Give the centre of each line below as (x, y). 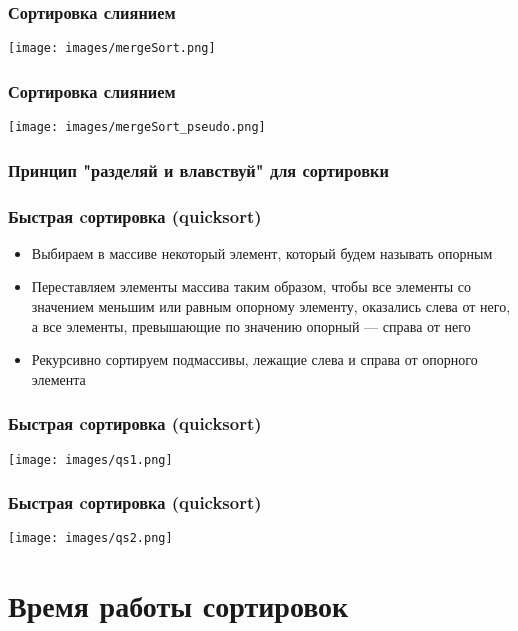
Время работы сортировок (178, 605)
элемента (58, 378)
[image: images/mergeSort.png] (112, 48)
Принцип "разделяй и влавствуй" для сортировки (198, 169)
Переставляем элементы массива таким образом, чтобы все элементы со (251, 286)
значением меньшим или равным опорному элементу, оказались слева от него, (271, 306)
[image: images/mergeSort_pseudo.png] (137, 127)
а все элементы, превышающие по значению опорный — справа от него (251, 325)
